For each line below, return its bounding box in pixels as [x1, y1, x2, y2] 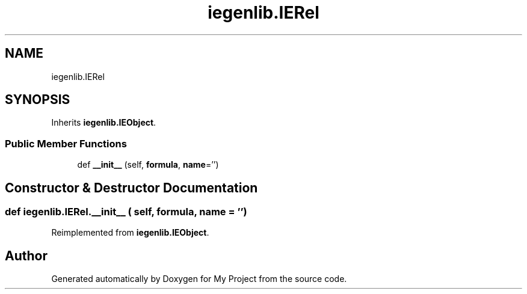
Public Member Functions [5, 137, 127, 150]
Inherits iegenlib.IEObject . [51, 117, 156, 128]
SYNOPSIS [5, 92, 70, 108]
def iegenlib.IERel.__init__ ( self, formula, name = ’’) [5, 206, 247, 218]
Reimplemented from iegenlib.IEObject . [51, 227, 209, 238]
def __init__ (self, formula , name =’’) [77, 159, 219, 170]
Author [5, 248, 48, 263]
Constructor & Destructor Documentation [5, 180, 258, 195]
